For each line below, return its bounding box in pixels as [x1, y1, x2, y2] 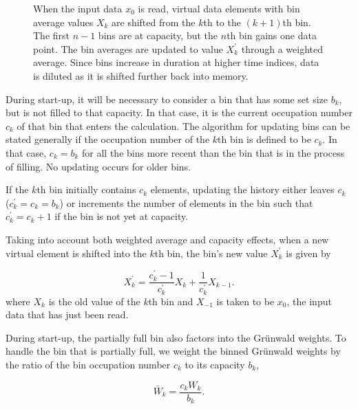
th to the [203, 14, 241, 29]
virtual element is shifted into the [6, 245, 147, 260]
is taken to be [216, 294, 275, 308]
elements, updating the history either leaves [150, 182, 335, 197]
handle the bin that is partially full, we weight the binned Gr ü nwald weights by [6, 344, 341, 358]
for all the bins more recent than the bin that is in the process [82, 145, 345, 159]
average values [33, 14, 94, 29]
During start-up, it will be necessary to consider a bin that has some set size [6, 91, 328, 106]
